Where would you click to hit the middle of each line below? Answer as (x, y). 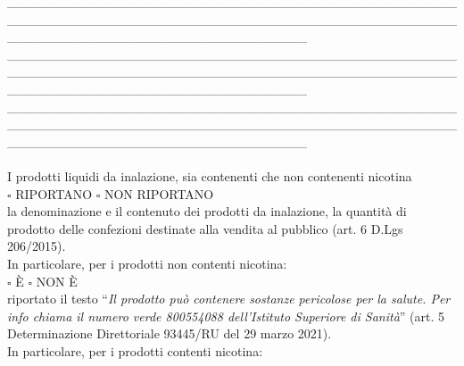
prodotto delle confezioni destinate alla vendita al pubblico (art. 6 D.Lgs (205, 228)
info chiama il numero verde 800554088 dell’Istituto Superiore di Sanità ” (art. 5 (226, 316)
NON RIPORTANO (159, 193)
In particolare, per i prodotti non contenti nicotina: (147, 263)
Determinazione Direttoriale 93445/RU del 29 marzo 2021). (170, 333)
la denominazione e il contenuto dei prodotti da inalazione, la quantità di (207, 211)
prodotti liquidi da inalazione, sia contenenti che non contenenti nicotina (214, 175)
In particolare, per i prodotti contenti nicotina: (135, 350)
